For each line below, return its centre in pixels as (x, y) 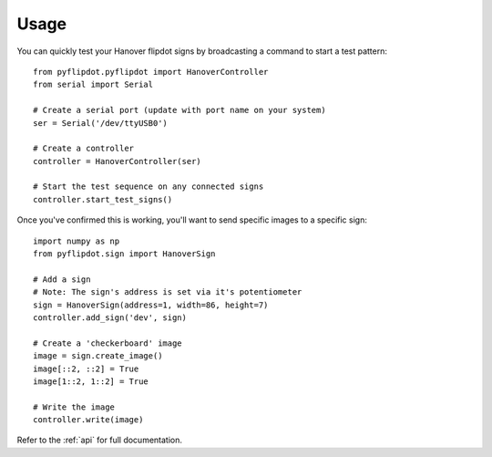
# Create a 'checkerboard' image (108, 343)
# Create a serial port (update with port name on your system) (180, 110)
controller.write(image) (88, 420)
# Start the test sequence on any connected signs (149, 187)
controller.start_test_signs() (103, 199)
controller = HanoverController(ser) (118, 161)
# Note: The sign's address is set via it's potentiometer (168, 292)
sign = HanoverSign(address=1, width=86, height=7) (151, 305)
